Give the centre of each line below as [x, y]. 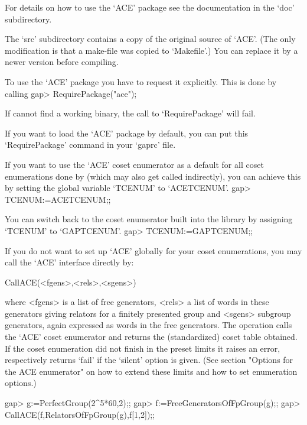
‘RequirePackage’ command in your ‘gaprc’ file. [90, 145]
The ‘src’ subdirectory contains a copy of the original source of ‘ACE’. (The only [150, 39]
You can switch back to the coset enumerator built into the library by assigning [149, 219]
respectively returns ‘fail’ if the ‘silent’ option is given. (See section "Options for [149, 360]
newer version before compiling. [62, 62]
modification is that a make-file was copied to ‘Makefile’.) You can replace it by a [151, 50]
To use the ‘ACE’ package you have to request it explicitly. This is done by [141, 81]
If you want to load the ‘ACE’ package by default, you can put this [127, 133]
